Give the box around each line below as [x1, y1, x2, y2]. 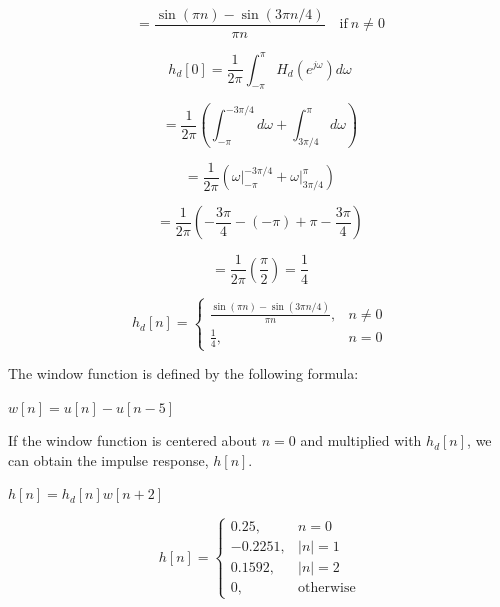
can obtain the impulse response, [8, 449, 209, 470]
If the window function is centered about [8, 430, 258, 451]
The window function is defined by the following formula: [8, 363, 359, 384]
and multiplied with [300, 430, 422, 451]
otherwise [297, 581, 356, 596]
